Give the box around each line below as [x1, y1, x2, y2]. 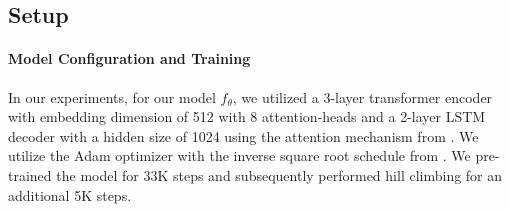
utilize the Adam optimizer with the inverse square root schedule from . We [8, 145, 471, 166]
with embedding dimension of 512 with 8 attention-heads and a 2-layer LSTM [8, 106, 486, 127]
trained [8, 164, 52, 185]
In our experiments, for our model [8, 86, 216, 107]
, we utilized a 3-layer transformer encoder [232, 86, 493, 107]
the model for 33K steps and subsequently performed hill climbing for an [56, 164, 503, 185]
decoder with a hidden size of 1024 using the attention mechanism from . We [8, 125, 479, 146]
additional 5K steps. [8, 184, 132, 205]
